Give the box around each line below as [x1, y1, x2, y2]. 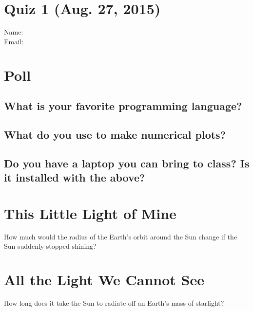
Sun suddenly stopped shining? [4, 241, 97, 251]
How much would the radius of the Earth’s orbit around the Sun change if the [4, 231, 237, 241]
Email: [4, 36, 23, 46]
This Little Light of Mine [4, 203, 176, 223]
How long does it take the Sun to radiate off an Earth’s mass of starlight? [4, 297, 224, 308]
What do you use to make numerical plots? [4, 127, 226, 142]
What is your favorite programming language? [4, 98, 242, 113]
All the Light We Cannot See [4, 269, 204, 289]
